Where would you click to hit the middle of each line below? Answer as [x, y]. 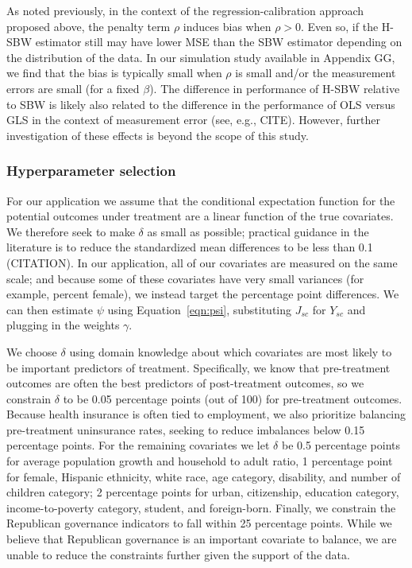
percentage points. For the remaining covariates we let [138, 445]
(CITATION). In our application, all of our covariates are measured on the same [202, 262]
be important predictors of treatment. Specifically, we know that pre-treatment [198, 367]
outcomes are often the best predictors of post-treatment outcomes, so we [185, 383]
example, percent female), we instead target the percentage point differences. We [203, 294]
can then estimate [50, 309]
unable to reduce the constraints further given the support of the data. [178, 554]
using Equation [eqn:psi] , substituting [199, 309]
